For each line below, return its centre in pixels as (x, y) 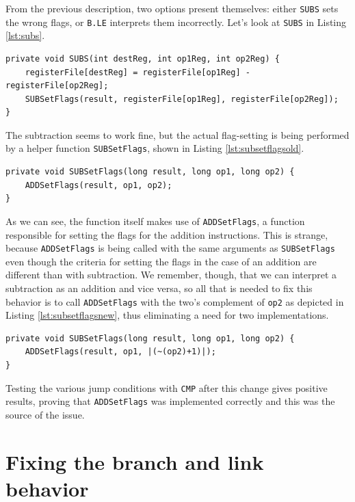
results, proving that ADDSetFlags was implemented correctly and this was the (170, 401)
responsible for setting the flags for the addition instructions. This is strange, (167, 234)
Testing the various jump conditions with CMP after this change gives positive (167, 387)
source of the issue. (45, 414)
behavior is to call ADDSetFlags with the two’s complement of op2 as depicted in (175, 301)
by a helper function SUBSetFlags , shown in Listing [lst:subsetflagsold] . (155, 148)
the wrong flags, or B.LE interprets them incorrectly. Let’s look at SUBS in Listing (176, 22)
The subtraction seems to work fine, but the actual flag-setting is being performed (177, 134)
